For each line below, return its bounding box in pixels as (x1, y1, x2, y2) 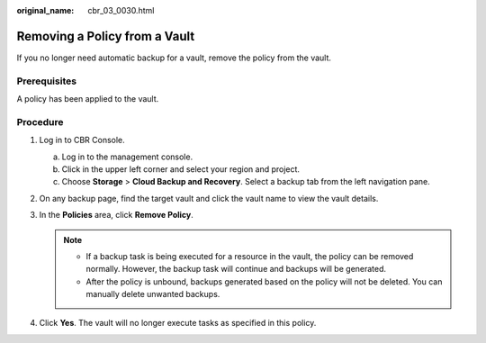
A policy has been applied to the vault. (16, 94, 159, 104)
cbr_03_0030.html (87, 5, 155, 15)
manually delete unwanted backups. (85, 289, 220, 300)
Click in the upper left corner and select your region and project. (61, 163, 301, 175)
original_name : (16, 5, 75, 15)
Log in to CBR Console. (39, 135, 125, 146)
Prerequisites (16, 75, 76, 87)
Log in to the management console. (61, 151, 193, 162)
